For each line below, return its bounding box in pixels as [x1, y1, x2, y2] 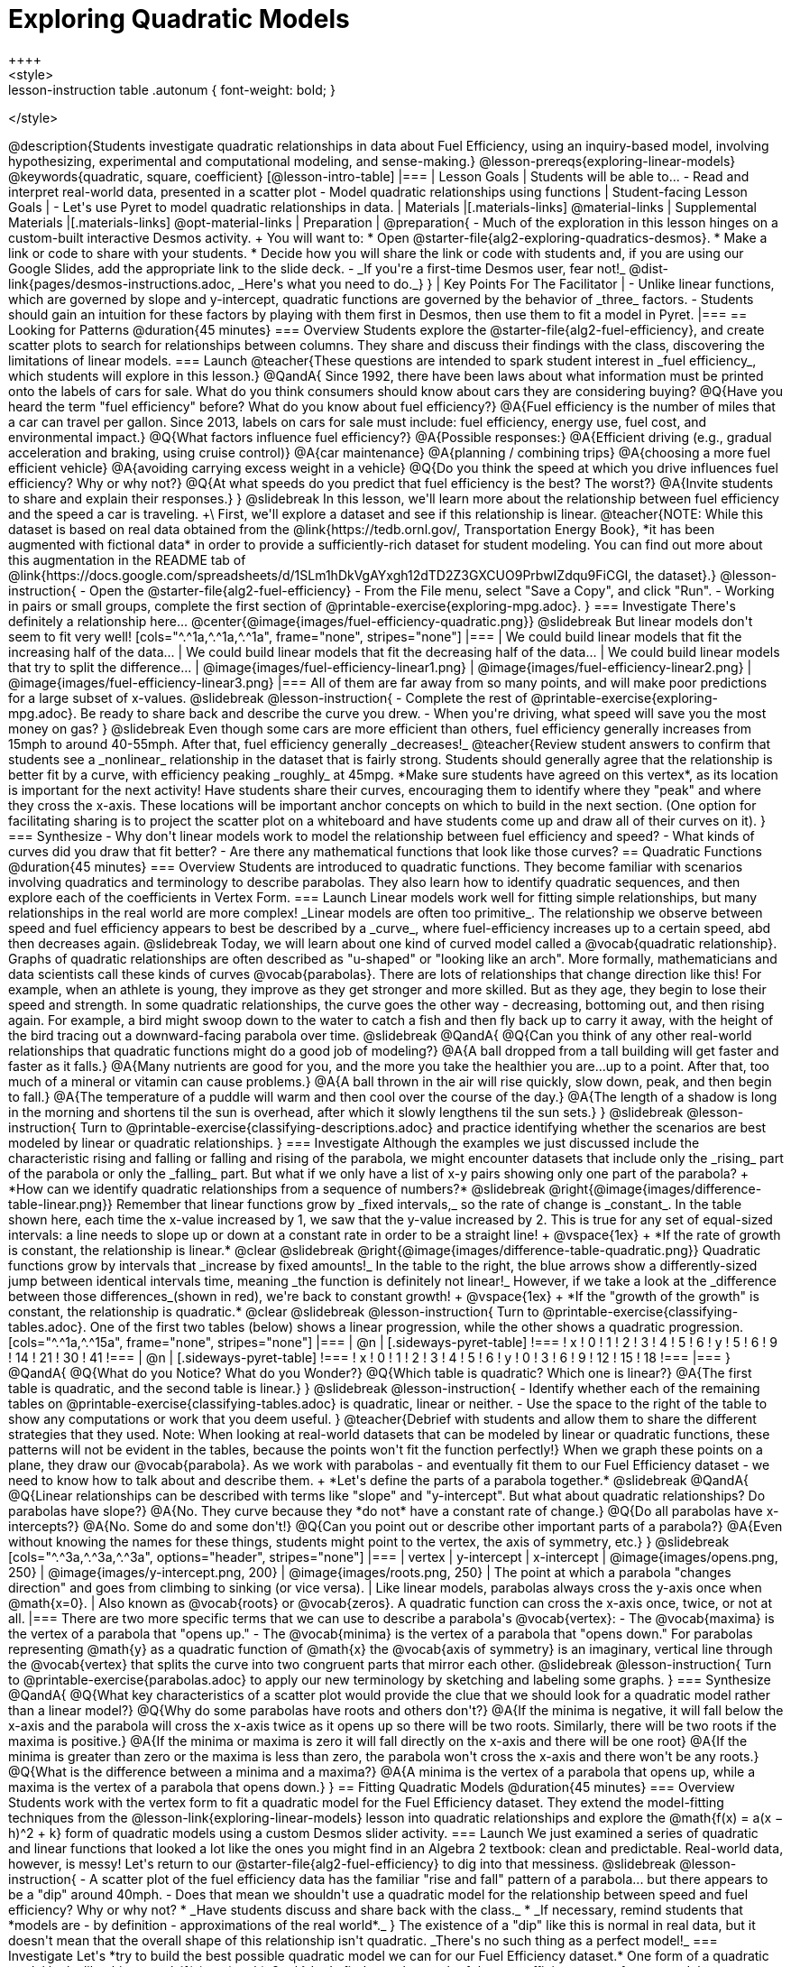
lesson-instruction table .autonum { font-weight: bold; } [8, 81, 336, 97]
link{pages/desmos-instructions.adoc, [8, 275, 235, 291]
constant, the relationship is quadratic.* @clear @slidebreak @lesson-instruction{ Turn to [8, 1303, 539, 1319]
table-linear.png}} [8, 1196, 114, 1212]
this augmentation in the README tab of [8, 551, 246, 568]
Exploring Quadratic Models [8, 4, 350, 34]
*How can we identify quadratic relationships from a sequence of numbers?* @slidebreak [8, 1180, 546, 1196]
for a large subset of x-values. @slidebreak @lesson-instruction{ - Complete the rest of [8, 689, 528, 706]
